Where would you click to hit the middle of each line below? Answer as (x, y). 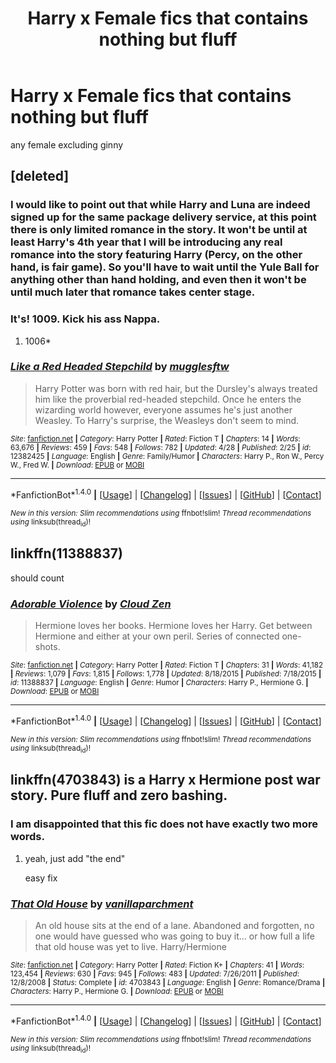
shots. (47, 646)
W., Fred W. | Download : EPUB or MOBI (77, 465)
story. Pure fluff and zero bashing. (119, 795)
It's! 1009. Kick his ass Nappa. (85, 319)
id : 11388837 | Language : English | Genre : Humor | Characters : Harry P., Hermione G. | (159, 682)
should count (37, 578)
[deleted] (40, 176)
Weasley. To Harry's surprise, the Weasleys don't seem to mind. (167, 420)
